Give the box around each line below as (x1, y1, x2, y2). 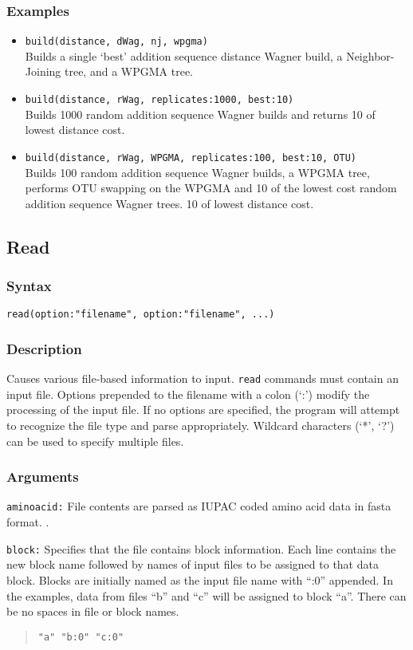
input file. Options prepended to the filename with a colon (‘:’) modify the (6, 385, 370, 402)
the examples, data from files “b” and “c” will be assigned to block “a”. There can (6, 587, 407, 604)
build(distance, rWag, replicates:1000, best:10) (25, 94, 294, 106)
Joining (25, 63, 61, 80)
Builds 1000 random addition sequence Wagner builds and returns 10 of (25, 105, 376, 122)
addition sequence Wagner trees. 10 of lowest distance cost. (25, 195, 314, 211)
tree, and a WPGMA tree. (65, 63, 193, 80)
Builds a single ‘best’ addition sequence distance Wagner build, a (25, 47, 343, 64)
